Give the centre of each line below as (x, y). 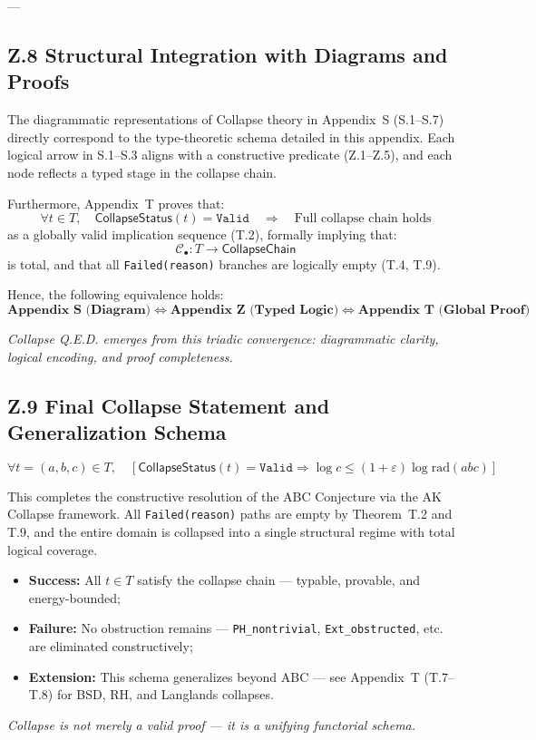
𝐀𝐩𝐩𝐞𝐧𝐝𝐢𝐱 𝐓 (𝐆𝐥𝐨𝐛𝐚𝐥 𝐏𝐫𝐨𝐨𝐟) (444, 310)
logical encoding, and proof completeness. (120, 356)
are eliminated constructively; (111, 646)
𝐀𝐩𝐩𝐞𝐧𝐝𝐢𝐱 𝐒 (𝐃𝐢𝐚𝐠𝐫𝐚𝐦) (79, 310)
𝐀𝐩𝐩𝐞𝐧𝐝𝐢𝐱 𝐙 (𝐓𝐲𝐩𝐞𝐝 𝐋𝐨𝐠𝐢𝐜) (254, 310)
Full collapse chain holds (363, 219)
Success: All (65, 580)
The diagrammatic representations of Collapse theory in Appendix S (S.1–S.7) (226, 119)
